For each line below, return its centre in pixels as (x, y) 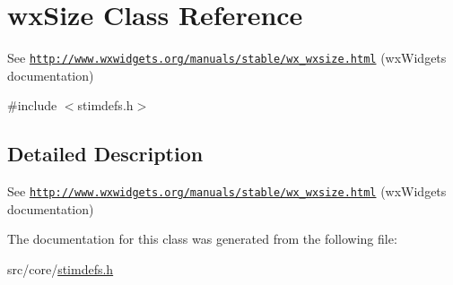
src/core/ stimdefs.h (61, 269)
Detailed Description (105, 154)
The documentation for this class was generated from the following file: (202, 239)
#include (32, 105)
